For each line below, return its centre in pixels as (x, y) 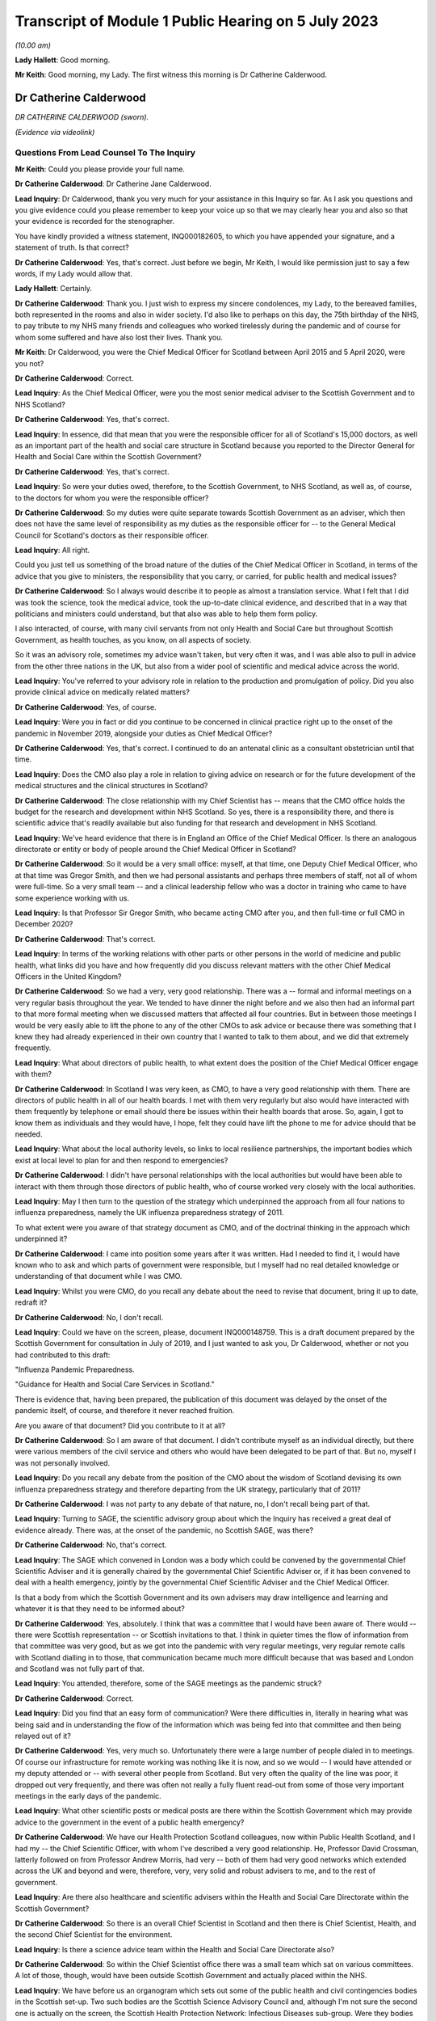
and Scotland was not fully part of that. (80, 1669)
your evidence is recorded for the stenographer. (95, 222)
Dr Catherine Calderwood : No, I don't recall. (89, 1317)
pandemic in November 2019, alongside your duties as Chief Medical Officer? (144, 733)
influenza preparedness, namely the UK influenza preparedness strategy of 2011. (149, 1213)
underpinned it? (41, 1239)
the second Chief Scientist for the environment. (94, 1935)
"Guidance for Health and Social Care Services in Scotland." (115, 1384)
